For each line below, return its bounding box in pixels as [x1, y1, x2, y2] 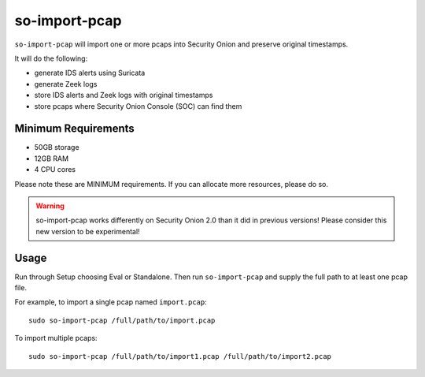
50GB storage [34, 143, 79, 152]
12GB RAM [34, 154, 69, 163]
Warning [35, 201, 65, 211]
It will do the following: [14, 54, 88, 63]
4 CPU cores [34, 165, 76, 174]
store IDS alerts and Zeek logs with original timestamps [34, 91, 213, 100]
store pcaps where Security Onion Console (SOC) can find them [34, 101, 242, 110]
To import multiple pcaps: [14, 334, 98, 343]
